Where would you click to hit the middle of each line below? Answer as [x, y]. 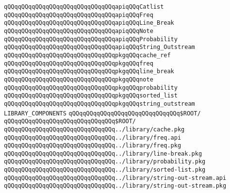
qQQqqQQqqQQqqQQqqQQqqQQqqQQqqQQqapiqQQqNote [79, 31]
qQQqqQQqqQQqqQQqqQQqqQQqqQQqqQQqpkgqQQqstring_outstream [99, 104]
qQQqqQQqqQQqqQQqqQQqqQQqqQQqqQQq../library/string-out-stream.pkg [115, 186]
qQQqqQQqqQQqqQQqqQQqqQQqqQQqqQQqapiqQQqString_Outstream [99, 47]
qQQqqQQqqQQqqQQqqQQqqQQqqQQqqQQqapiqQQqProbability [91, 39]
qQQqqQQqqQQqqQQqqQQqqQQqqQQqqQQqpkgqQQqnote [79, 79]
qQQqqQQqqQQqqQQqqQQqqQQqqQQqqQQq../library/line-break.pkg [103, 153]
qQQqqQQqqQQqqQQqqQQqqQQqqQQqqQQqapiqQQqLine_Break [89, 23]
